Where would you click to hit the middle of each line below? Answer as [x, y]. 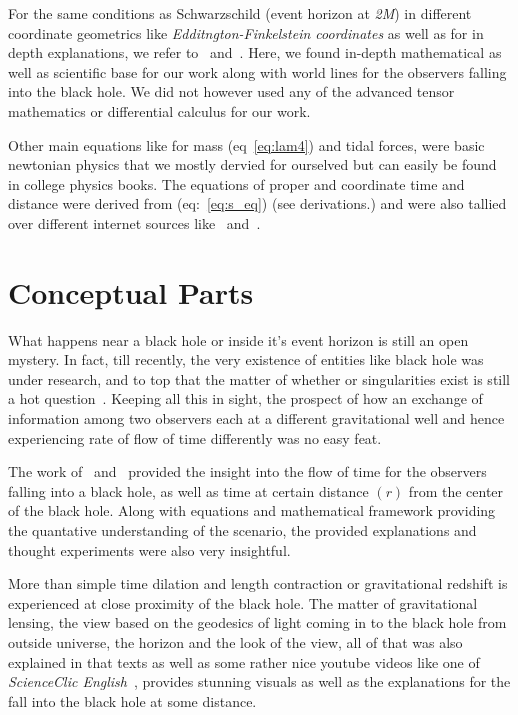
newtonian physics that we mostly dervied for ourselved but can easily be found [252, 164]
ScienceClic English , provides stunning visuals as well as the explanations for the [259, 681]
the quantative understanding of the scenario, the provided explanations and [242, 530]
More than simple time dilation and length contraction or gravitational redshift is [258, 583]
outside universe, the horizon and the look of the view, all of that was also [235, 641]
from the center [456, 490]
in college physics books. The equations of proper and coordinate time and [236, 183]
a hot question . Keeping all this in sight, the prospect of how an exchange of [245, 398]
